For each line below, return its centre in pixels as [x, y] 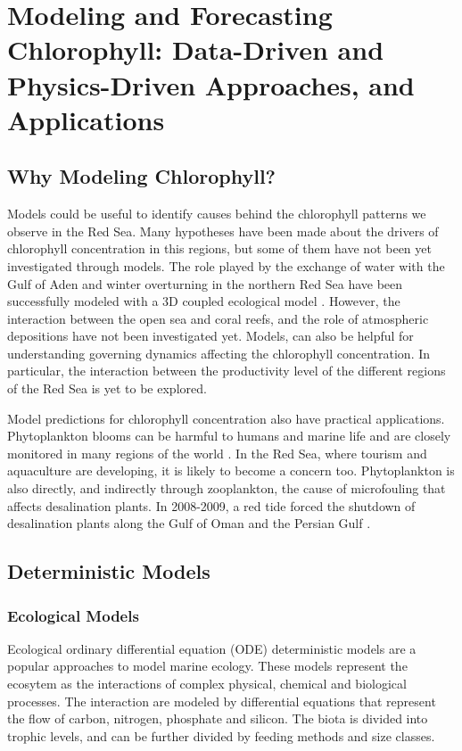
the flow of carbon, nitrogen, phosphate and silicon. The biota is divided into [218, 718]
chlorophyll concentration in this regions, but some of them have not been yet [219, 248]
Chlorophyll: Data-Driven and [196, 50]
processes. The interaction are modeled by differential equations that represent [222, 701]
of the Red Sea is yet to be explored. [107, 388]
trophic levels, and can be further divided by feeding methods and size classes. [221, 735]
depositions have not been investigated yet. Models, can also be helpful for [210, 336]
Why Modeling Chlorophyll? [141, 176]
